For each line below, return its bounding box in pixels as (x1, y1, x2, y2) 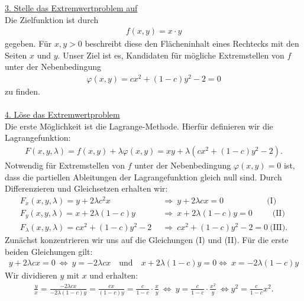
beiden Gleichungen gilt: (5, 245, 93, 257)
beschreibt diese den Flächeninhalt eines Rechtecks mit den (85, 37, 299, 50)
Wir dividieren (5, 269, 57, 281)
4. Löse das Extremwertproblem (5, 108, 120, 121)
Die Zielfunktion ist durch (5, 13, 99, 25)
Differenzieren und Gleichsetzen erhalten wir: (5, 182, 168, 195)
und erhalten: (89, 269, 138, 281)
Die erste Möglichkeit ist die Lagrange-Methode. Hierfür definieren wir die (5, 119, 273, 132)
